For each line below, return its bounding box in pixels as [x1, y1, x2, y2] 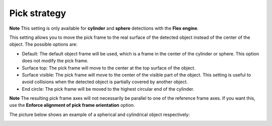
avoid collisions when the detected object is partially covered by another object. [22, 79, 188, 85]
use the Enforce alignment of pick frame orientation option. [9, 102, 135, 108]
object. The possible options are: [9, 41, 78, 47]
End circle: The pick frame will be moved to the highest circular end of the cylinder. [22, 86, 194, 92]
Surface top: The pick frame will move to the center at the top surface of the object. [22, 65, 196, 71]
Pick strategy [9, 8, 66, 19]
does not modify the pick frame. [22, 58, 89, 64]
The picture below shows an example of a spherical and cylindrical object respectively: [9, 111, 190, 117]
